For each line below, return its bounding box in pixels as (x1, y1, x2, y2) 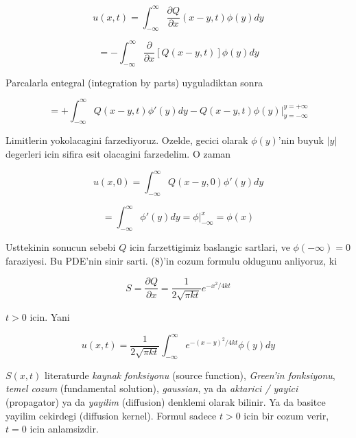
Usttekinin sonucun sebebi (5, 240, 116, 254)
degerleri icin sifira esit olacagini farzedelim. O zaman (5, 147, 231, 161)
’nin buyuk (278, 133, 324, 147)
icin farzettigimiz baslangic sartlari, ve (129, 240, 290, 254)
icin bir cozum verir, (244, 408, 329, 422)
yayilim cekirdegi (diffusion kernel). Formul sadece (5, 408, 217, 422)
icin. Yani (29, 309, 70, 324)
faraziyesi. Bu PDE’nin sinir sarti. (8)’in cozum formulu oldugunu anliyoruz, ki (5, 253, 337, 267)
